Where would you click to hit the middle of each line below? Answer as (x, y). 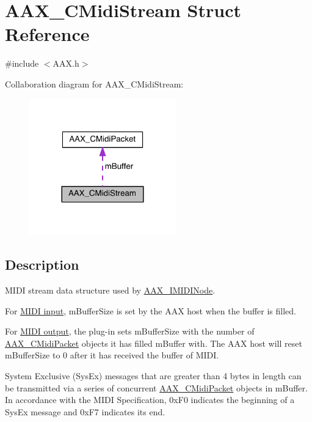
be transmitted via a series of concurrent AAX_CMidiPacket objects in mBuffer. (156, 387)
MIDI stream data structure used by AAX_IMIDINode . (110, 290)
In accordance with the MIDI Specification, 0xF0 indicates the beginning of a (150, 400)
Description (42, 265)
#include (22, 63)
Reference (47, 34)
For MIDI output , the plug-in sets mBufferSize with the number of (130, 331)
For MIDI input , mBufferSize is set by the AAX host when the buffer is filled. (151, 310)
